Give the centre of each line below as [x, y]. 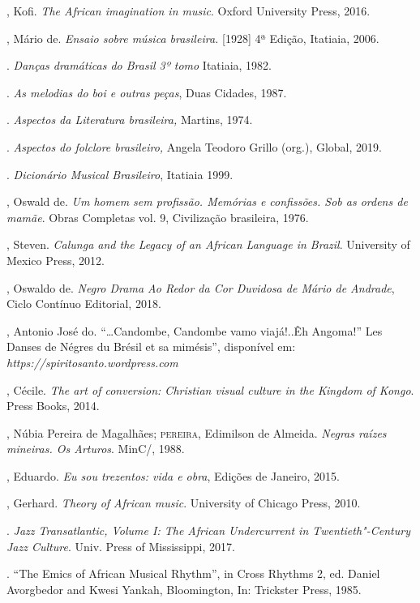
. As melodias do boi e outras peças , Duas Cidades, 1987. [147, 92]
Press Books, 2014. [53, 406]
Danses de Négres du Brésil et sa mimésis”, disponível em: [151, 346]
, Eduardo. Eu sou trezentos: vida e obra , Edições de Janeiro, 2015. [173, 475]
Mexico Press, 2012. [56, 260]
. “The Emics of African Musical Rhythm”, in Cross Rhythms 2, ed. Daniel [193, 573]
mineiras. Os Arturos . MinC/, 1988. [96, 449]
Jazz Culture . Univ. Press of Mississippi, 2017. [121, 546]
